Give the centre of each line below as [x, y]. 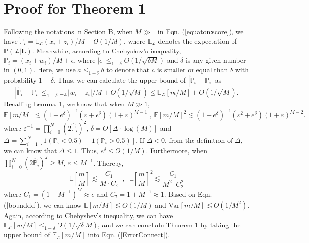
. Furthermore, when [177, 150]
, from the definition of [199, 140]
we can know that [30, 150]
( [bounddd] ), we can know [43, 204]
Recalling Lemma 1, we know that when [65, 103]
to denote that [128, 70]
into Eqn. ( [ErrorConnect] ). [129, 234]
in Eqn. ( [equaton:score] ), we [201, 31]
